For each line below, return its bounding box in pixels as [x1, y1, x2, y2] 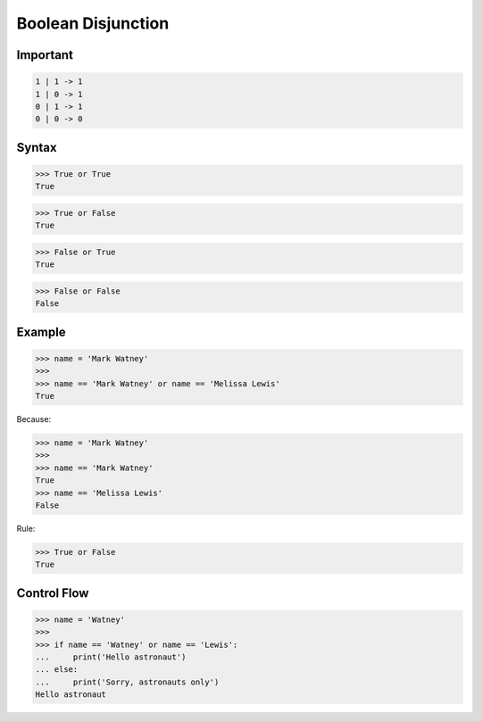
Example [16, 324, 66, 339]
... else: [35, 665, 79, 675]
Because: [16, 413, 52, 424]
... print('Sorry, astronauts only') [35, 676, 220, 687]
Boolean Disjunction [16, 13, 170, 33]
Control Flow [16, 585, 89, 601]
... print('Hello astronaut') [35, 652, 187, 662]
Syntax [16, 139, 57, 155]
